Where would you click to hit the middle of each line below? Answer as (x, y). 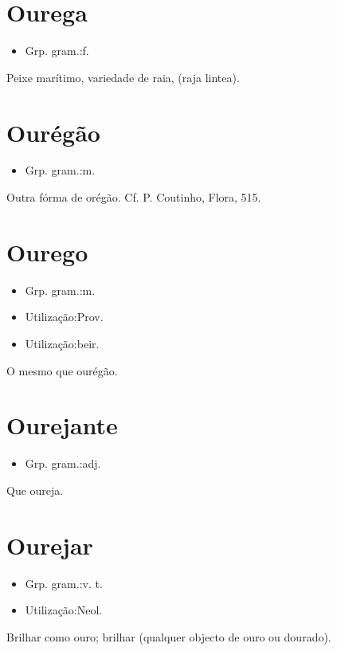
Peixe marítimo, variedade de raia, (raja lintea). (123, 77)
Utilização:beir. (62, 343)
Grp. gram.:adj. (63, 463)
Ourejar (50, 545)
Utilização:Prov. (64, 317)
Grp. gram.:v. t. (64, 583)
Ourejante (62, 425)
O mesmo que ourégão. (62, 370)
